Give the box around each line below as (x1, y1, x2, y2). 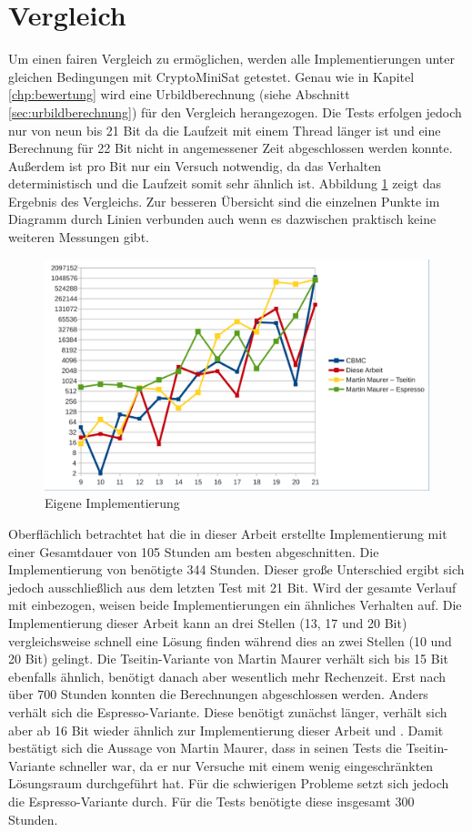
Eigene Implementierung (45, 493, 180, 512)
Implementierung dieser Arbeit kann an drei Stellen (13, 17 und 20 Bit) (8, 614, 407, 633)
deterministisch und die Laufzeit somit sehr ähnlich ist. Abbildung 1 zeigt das (8, 174, 441, 193)
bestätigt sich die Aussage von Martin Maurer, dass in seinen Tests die (8, 738, 402, 757)
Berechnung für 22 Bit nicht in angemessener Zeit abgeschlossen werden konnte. (8, 138, 453, 157)
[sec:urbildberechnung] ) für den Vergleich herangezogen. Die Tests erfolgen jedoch (8, 102, 462, 121)
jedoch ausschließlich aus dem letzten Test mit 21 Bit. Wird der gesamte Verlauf (8, 577, 457, 596)
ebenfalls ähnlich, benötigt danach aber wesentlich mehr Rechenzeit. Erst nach (8, 666, 447, 685)
